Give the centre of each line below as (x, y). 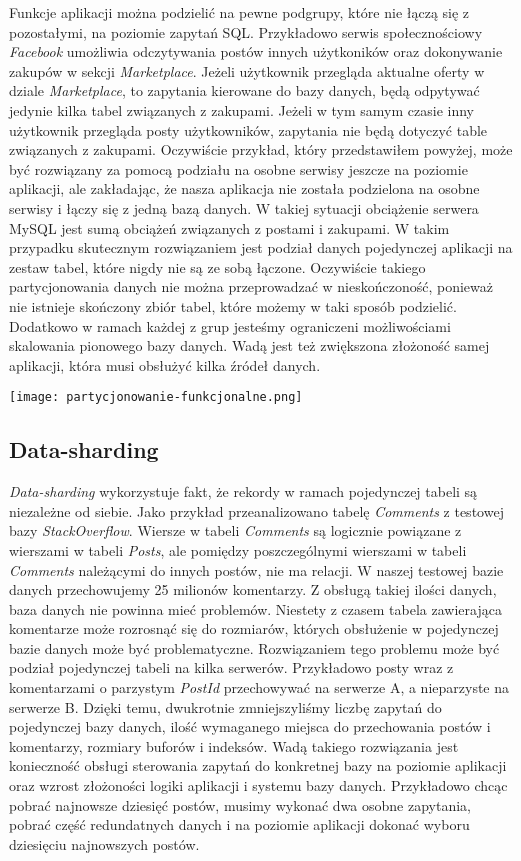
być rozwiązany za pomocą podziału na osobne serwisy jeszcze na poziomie (238, 168)
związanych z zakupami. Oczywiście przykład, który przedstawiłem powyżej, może (261, 149)
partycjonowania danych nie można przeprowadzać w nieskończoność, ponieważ (251, 286)
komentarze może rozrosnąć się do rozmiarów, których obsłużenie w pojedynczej (254, 628)
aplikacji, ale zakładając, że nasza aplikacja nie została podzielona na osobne (244, 188)
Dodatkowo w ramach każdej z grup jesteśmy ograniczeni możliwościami (230, 325)
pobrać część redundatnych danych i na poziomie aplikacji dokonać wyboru (239, 824)
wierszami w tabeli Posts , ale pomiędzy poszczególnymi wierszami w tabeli (238, 549)
